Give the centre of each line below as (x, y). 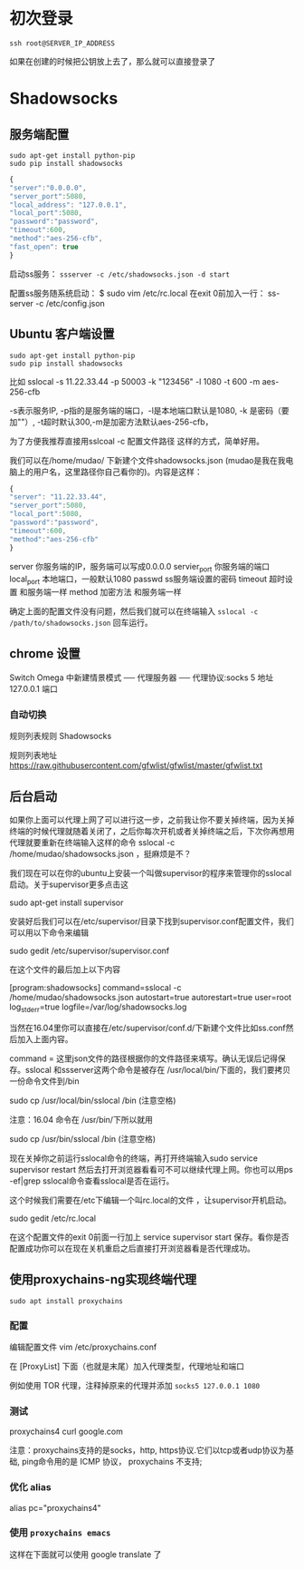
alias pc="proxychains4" (55, 1507)
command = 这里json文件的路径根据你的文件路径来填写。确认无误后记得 (144, 1058)
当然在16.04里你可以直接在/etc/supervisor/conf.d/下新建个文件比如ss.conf (148, 1028)
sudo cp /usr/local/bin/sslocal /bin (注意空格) (93, 1100)
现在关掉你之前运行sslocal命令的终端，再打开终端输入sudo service (133, 1158)
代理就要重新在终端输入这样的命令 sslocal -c (92, 843)
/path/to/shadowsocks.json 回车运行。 (81, 623)
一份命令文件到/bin (44, 1081)
